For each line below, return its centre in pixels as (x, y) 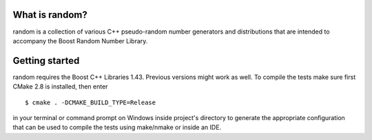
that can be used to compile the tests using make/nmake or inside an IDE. (117, 128)
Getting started (46, 61)
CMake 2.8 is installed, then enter (60, 86)
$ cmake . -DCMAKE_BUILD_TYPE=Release (91, 102)
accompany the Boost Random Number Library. (80, 40)
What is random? (50, 15)
